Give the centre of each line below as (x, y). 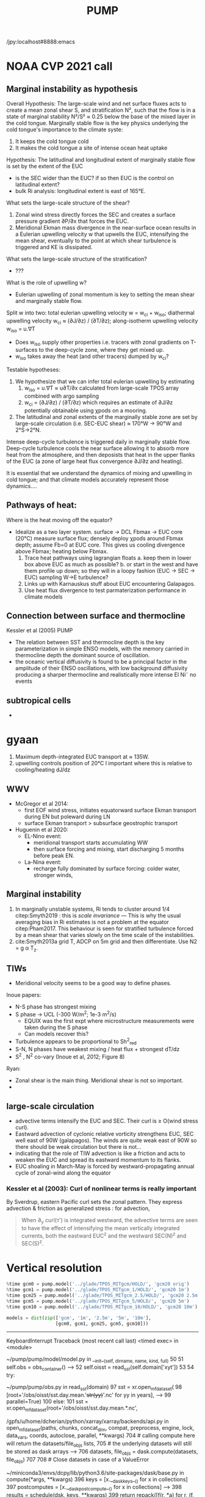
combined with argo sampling (62, 396)
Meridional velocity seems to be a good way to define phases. (93, 983)
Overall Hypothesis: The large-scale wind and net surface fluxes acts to (96, 104)
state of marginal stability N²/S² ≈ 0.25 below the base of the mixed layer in (101, 117)
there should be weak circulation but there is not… (78, 1146)
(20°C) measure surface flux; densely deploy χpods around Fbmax (99, 538)
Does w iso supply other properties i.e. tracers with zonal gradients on (102, 343)
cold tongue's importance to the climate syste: (65, 129)
